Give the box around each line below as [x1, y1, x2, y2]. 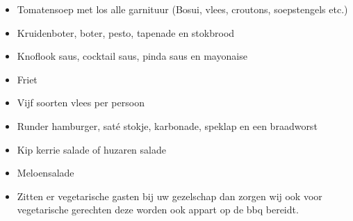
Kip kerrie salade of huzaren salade [17, 142, 166, 156]
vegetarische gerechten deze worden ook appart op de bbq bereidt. [17, 202, 299, 217]
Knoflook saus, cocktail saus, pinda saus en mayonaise [17, 49, 247, 63]
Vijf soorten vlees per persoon [17, 95, 145, 110]
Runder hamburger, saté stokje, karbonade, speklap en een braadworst [17, 118, 318, 133]
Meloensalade [17, 165, 74, 180]
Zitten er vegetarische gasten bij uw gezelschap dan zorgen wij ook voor [17, 188, 322, 203]
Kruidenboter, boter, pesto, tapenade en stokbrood [17, 25, 235, 40]
